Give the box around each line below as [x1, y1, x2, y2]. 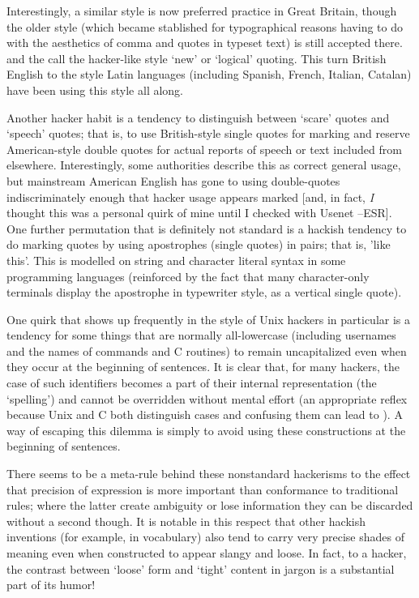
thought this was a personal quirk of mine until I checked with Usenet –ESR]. [6, 204, 392, 221]
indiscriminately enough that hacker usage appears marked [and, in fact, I [6, 188, 374, 205]
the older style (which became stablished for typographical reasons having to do [6, 18, 403, 35]
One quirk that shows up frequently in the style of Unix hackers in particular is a [6, 310, 410, 327]
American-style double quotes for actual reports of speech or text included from [6, 140, 402, 157]
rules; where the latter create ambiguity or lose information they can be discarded [6, 497, 413, 514]
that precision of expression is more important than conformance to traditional [6, 481, 399, 498]
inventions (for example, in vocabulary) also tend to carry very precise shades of [6, 528, 405, 545]
